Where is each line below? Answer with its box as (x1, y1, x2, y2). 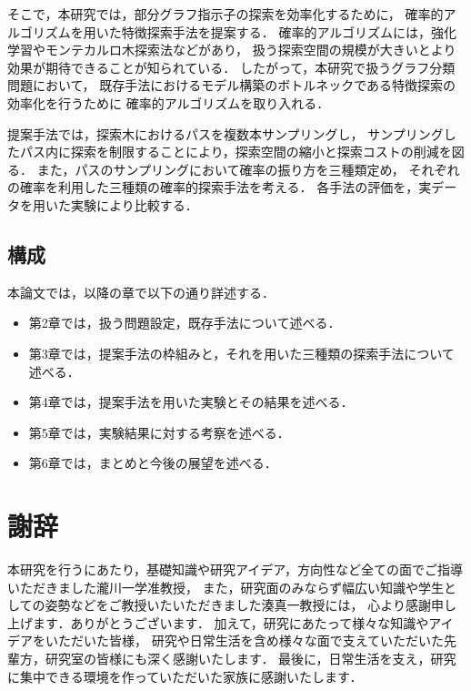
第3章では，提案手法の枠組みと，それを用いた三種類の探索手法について (28, 343, 455, 362)
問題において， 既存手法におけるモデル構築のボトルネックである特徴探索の (7, 76, 456, 95)
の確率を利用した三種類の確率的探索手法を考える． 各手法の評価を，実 (7, 178, 432, 197)
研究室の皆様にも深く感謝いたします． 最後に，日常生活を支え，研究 (45, 648, 456, 667)
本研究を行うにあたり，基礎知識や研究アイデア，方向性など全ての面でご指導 (7, 560, 463, 579)
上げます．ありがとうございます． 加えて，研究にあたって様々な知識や (7, 613, 429, 632)
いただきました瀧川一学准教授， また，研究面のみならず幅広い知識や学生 (7, 577, 445, 596)
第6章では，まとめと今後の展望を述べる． (28, 453, 277, 473)
